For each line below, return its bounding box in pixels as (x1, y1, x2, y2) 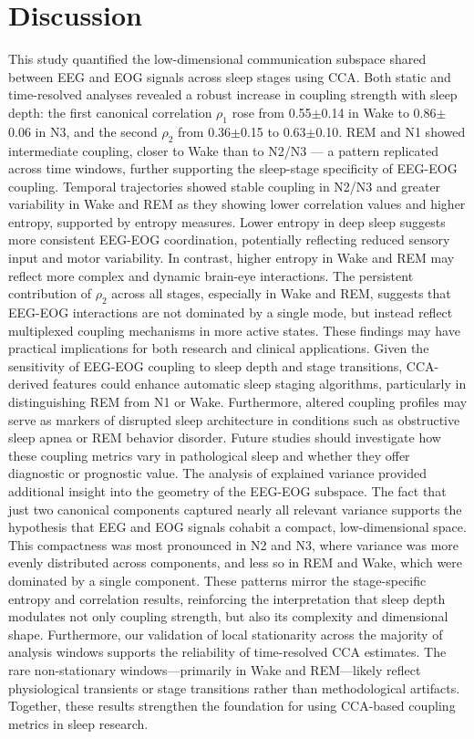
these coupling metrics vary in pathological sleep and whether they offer (8, 445, 410, 464)
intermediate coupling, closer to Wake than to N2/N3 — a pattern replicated (8, 141, 438, 160)
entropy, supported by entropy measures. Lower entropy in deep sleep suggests (8, 212, 446, 231)
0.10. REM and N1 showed (315, 121, 466, 141)
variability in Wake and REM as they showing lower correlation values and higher (8, 194, 466, 213)
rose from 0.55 (232, 102, 312, 121)
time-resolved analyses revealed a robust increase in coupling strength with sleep (8, 85, 458, 104)
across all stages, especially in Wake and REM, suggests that (111, 284, 451, 303)
